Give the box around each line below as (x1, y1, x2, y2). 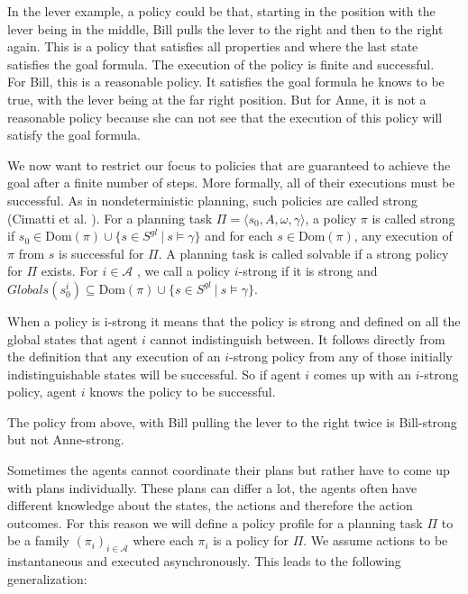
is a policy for (213, 531, 289, 550)
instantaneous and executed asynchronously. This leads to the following (7, 552, 401, 571)
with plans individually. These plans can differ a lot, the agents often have (7, 478, 418, 497)
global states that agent (7, 329, 138, 348)
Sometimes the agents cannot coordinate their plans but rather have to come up (7, 461, 450, 480)
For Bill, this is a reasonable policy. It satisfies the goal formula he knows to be (7, 72, 445, 91)
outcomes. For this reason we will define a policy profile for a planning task (7, 513, 423, 532)
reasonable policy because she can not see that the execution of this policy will (7, 107, 443, 126)
